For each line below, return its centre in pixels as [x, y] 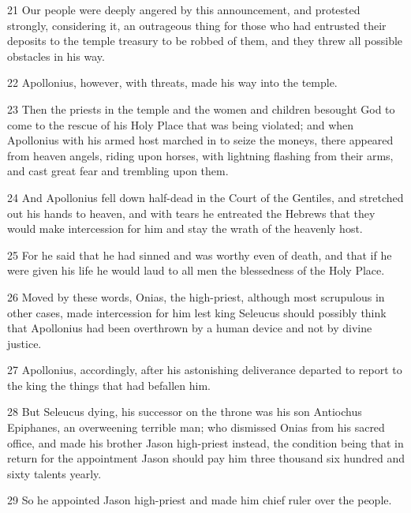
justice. [24, 343]
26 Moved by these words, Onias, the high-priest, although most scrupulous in [196, 296]
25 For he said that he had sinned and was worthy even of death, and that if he [200, 255]
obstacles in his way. [56, 56]
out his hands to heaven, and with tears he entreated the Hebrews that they [191, 213]
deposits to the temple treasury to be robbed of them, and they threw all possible [205, 41]
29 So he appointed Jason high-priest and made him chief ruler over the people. [200, 500]
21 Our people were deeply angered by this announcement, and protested [184, 9]
